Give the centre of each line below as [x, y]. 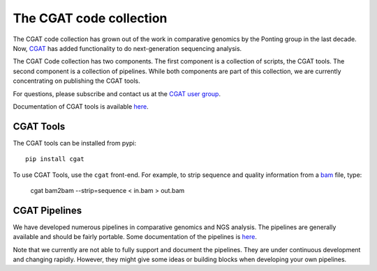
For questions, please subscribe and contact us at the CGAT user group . [117, 93]
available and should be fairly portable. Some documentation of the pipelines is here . [135, 237]
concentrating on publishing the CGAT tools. [77, 81]
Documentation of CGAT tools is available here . [81, 106]
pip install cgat [55, 159]
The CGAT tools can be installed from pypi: [75, 143]
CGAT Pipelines [47, 210]
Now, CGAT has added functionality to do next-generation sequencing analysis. [127, 48]
